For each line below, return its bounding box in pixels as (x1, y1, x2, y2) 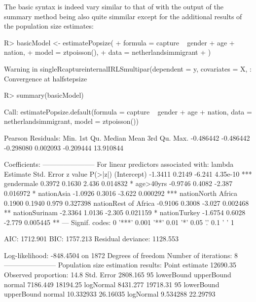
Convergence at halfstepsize (4, 73, 87, 83)
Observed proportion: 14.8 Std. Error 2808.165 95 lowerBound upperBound (4, 269, 231, 280)
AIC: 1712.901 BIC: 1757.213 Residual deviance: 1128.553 (4, 233, 179, 244)
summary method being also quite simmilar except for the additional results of (4, 11, 242, 21)
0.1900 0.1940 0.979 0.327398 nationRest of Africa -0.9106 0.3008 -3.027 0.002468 (4, 197, 249, 208)
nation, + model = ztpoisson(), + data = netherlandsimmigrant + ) (4, 47, 211, 57)
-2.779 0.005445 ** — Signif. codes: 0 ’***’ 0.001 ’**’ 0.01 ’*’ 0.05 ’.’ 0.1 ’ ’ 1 (4, 217, 234, 227)
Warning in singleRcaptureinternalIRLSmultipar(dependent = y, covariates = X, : (4, 63, 252, 74)
